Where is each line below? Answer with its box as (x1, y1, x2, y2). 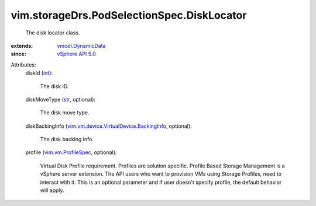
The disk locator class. (25, 29, 80, 36)
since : (11, 50, 26, 58)
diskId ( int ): (25, 69, 53, 76)
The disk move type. (40, 109, 90, 116)
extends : (11, 42, 33, 49)
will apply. (40, 187, 64, 194)
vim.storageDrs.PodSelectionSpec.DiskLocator (11, 9, 247, 22)
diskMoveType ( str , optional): (25, 96, 96, 103)
